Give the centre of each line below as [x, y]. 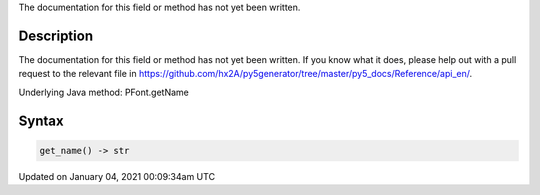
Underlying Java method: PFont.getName [103, 92]
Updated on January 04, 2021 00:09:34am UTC [116, 176]
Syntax [41, 120]
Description [56, 35]
